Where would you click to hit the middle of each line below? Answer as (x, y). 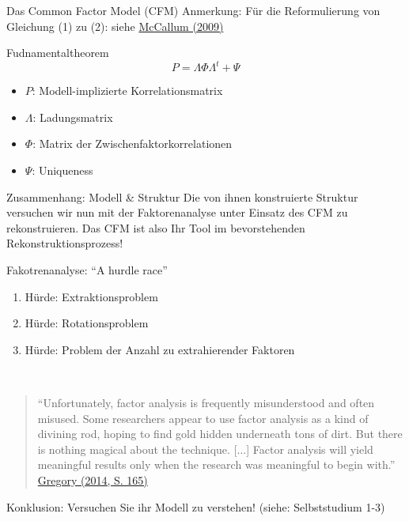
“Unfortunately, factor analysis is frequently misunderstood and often (206, 402)
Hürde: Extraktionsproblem (91, 296)
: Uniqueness (62, 170)
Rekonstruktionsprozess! (65, 243)
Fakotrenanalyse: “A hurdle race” (87, 270)
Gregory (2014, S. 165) (93, 479)
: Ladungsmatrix (73, 117)
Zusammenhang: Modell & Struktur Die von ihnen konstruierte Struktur (182, 196)
